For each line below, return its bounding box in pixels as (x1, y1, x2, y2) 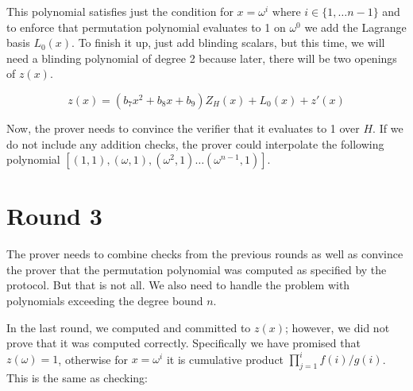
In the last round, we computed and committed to (6, 319, 251, 335)
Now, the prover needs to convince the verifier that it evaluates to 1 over (6, 119, 360, 136)
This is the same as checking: (6, 370, 148, 386)
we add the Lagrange (304, 18, 407, 35)
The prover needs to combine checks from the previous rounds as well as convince (6, 246, 403, 262)
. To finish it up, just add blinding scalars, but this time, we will (71, 34, 385, 51)
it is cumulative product (166, 350, 284, 367)
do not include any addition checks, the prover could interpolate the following (6, 135, 384, 152)
